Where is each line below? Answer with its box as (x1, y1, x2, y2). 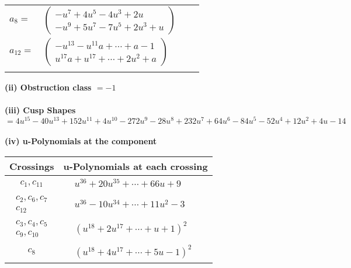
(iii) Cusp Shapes (5, 104, 76, 116)
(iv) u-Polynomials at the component (5, 135, 157, 147)
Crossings (9, 159, 54, 173)
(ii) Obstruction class (5, 81, 92, 93)
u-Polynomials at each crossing (63, 159, 208, 173)
